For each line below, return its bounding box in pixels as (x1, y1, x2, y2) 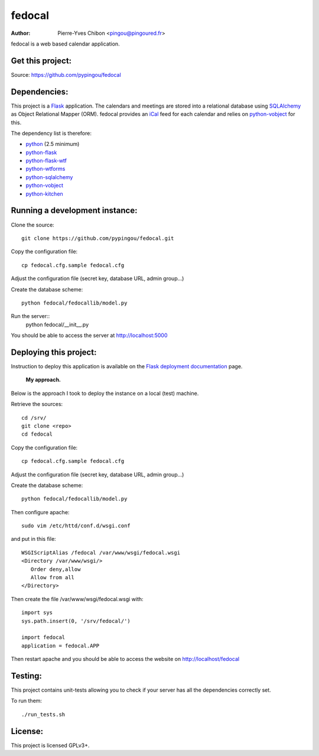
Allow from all (30, 574, 75, 581)
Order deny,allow (30, 566, 81, 573)
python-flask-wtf (25, 157, 67, 164)
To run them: (11, 697, 43, 705)
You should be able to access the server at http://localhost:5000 (11, 332, 168, 339)
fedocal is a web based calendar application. (11, 40, 121, 47)
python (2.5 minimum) (25, 141, 80, 148)
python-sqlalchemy (25, 173, 73, 180)
